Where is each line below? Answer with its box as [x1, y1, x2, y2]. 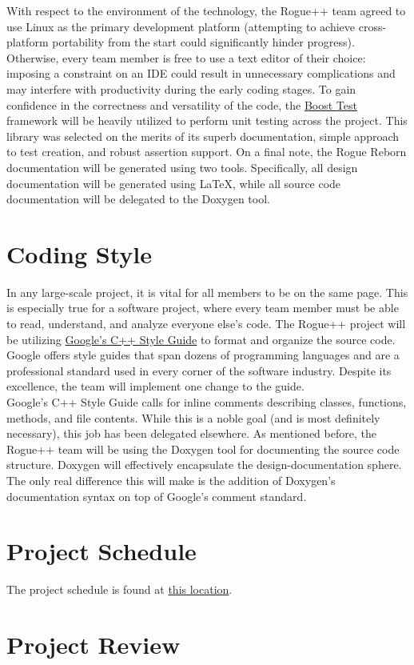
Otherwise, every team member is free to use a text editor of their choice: [6, 49, 366, 66]
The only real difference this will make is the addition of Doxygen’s [6, 471, 336, 488]
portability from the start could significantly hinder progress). [52, 34, 355, 50]
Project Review [6, 628, 181, 661]
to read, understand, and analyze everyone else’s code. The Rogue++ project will [6, 315, 406, 332]
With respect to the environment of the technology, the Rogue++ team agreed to [6, 2, 406, 18]
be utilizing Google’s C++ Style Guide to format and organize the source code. [6, 330, 396, 347]
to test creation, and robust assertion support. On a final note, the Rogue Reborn [6, 143, 407, 160]
